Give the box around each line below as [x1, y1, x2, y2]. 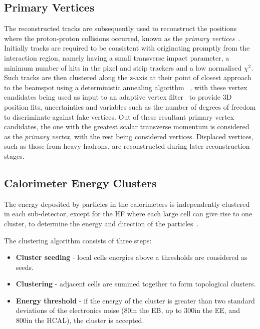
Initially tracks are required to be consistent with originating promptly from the [4, 43, 250, 53]
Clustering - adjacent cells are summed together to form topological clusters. [16, 278, 256, 289]
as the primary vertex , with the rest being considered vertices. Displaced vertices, [4, 131, 253, 141]
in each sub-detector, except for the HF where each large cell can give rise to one [4, 208, 252, 219]
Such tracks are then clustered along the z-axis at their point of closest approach [4, 72, 251, 83]
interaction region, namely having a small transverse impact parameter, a [4, 52, 229, 63]
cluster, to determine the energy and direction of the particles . [4, 218, 199, 228]
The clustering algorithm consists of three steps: [4, 235, 152, 245]
